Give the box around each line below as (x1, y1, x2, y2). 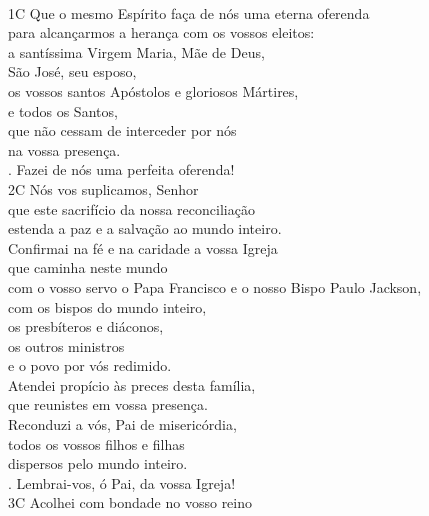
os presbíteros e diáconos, (8, 316, 164, 337)
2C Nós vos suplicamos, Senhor (8, 178, 199, 199)
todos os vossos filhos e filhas (8, 433, 185, 454)
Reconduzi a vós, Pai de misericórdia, (8, 414, 237, 435)
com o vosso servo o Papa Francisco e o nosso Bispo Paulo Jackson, (8, 276, 422, 297)
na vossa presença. (8, 139, 121, 160)
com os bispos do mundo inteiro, (8, 296, 207, 317)
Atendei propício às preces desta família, (8, 374, 256, 395)
